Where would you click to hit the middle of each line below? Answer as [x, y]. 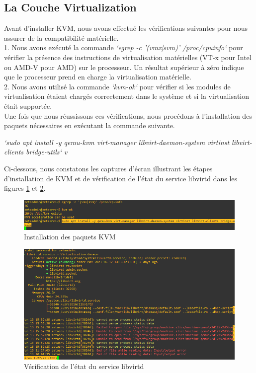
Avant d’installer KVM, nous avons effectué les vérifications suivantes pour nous [126, 28]
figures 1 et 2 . [25, 188]
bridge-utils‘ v [47, 152]
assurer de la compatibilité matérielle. [61, 37]
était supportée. [28, 106]
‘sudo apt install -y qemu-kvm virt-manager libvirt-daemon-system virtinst [117, 142]
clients [14, 152]
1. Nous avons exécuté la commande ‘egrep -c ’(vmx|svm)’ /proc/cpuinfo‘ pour [124, 47]
